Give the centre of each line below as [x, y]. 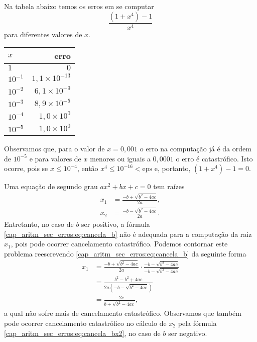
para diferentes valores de [43, 34]
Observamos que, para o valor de [54, 149]
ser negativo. [188, 333]
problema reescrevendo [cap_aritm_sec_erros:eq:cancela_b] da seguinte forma [125, 253]
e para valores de [55, 158]
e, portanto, [172, 168]
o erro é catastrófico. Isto [214, 158]
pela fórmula [197, 323]
